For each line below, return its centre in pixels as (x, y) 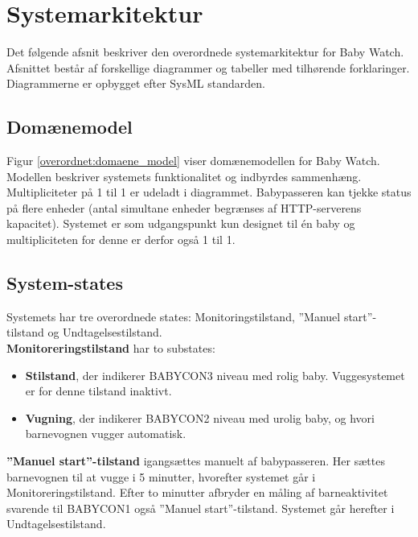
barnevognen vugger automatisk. (106, 434)
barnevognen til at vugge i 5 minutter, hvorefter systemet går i (161, 476)
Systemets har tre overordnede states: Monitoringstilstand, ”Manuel (174, 316)
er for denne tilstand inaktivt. (98, 391)
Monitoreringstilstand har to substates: (111, 348)
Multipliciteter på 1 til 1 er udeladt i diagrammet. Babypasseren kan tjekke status (209, 192)
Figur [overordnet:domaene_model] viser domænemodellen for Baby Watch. (193, 161)
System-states (65, 283)
